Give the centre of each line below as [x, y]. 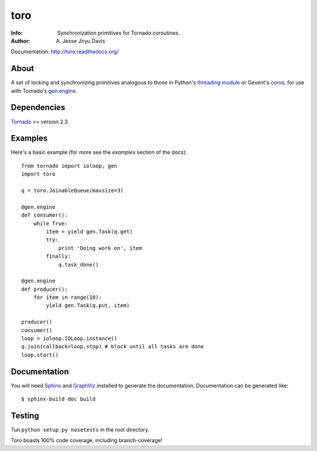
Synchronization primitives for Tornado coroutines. [119, 33]
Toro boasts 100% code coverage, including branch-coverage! [87, 440]
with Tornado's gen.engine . [44, 90]
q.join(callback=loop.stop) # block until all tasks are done [113, 347]
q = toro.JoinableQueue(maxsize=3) [72, 191]
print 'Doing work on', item [100, 248]
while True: [50, 223]
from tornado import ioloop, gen [69, 166]
